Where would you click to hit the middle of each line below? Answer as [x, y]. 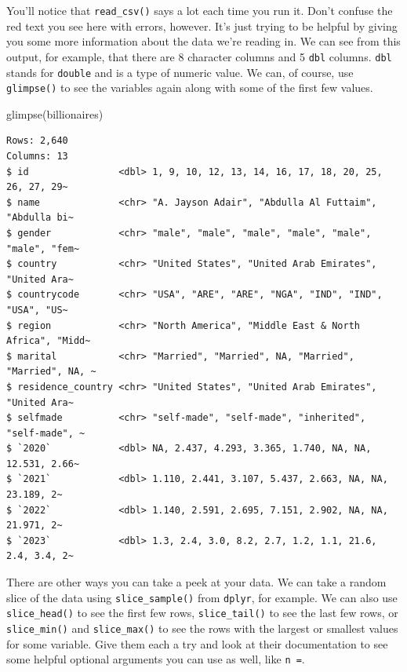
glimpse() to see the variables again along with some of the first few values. [190, 88]
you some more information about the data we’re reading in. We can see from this [203, 41]
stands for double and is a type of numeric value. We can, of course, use [180, 72]
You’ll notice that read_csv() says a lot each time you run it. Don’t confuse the [200, 10]
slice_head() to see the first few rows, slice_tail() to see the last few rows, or [202, 613]
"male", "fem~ [43, 248]
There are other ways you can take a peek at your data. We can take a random [196, 582]
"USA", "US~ [37, 310]
